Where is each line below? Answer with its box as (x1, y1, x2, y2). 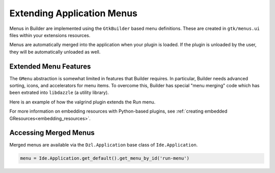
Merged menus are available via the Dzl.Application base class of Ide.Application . (9, 142, 198, 148)
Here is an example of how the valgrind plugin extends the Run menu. (9, 99, 156, 105)
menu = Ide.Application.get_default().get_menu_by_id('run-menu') (20, 155, 189, 161)
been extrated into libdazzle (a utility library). (9, 89, 109, 96)
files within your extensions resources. (9, 32, 91, 38)
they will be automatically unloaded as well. (9, 49, 101, 55)
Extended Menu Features (9, 62, 91, 71)
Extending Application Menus (9, 8, 137, 19)
